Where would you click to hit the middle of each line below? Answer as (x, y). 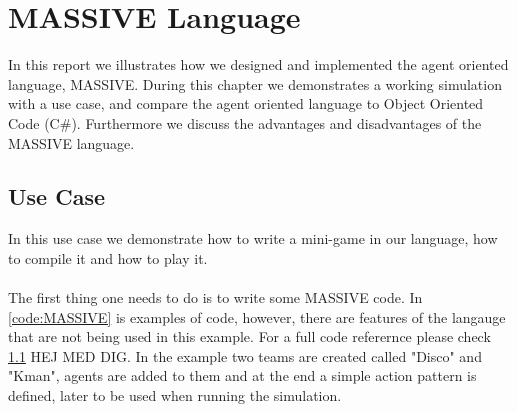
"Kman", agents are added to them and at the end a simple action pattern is (242, 375)
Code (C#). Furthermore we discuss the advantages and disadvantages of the (245, 122)
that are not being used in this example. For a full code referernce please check (249, 336)
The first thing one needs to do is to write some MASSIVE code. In (215, 297)
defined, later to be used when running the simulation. (175, 395)
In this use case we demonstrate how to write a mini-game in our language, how (253, 238)
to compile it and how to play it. (108, 257)
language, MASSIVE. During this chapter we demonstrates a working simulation (255, 83)
